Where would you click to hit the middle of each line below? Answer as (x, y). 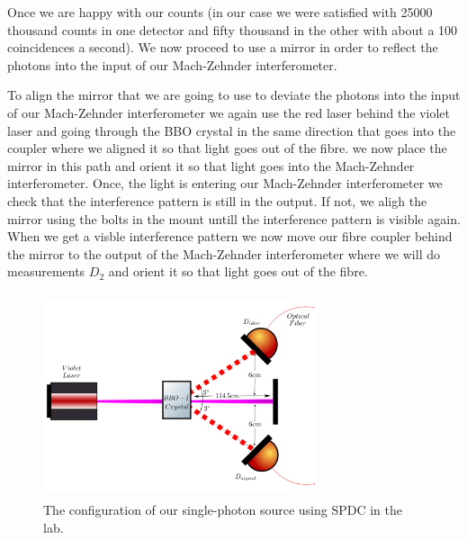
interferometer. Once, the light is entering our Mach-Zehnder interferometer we (225, 183)
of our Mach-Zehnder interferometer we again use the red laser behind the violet (229, 112)
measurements (46, 271)
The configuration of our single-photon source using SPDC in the (223, 510)
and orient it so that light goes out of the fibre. (238, 271)
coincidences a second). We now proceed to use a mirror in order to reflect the (223, 47)
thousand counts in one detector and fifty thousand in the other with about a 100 (233, 29)
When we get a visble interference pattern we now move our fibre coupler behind (230, 236)
